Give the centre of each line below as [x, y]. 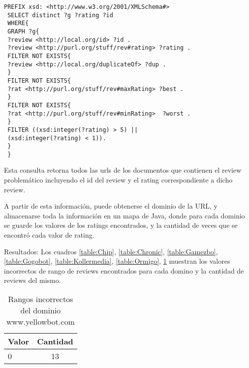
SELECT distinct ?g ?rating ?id [60, 15]
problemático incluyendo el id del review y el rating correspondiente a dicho [118, 180]
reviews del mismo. [32, 280]
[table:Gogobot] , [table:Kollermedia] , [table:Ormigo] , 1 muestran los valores [117, 261]
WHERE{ [18, 23]
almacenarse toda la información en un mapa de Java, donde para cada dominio [124, 215]
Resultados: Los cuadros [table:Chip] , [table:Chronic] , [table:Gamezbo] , [111, 251]
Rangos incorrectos [41, 299]
